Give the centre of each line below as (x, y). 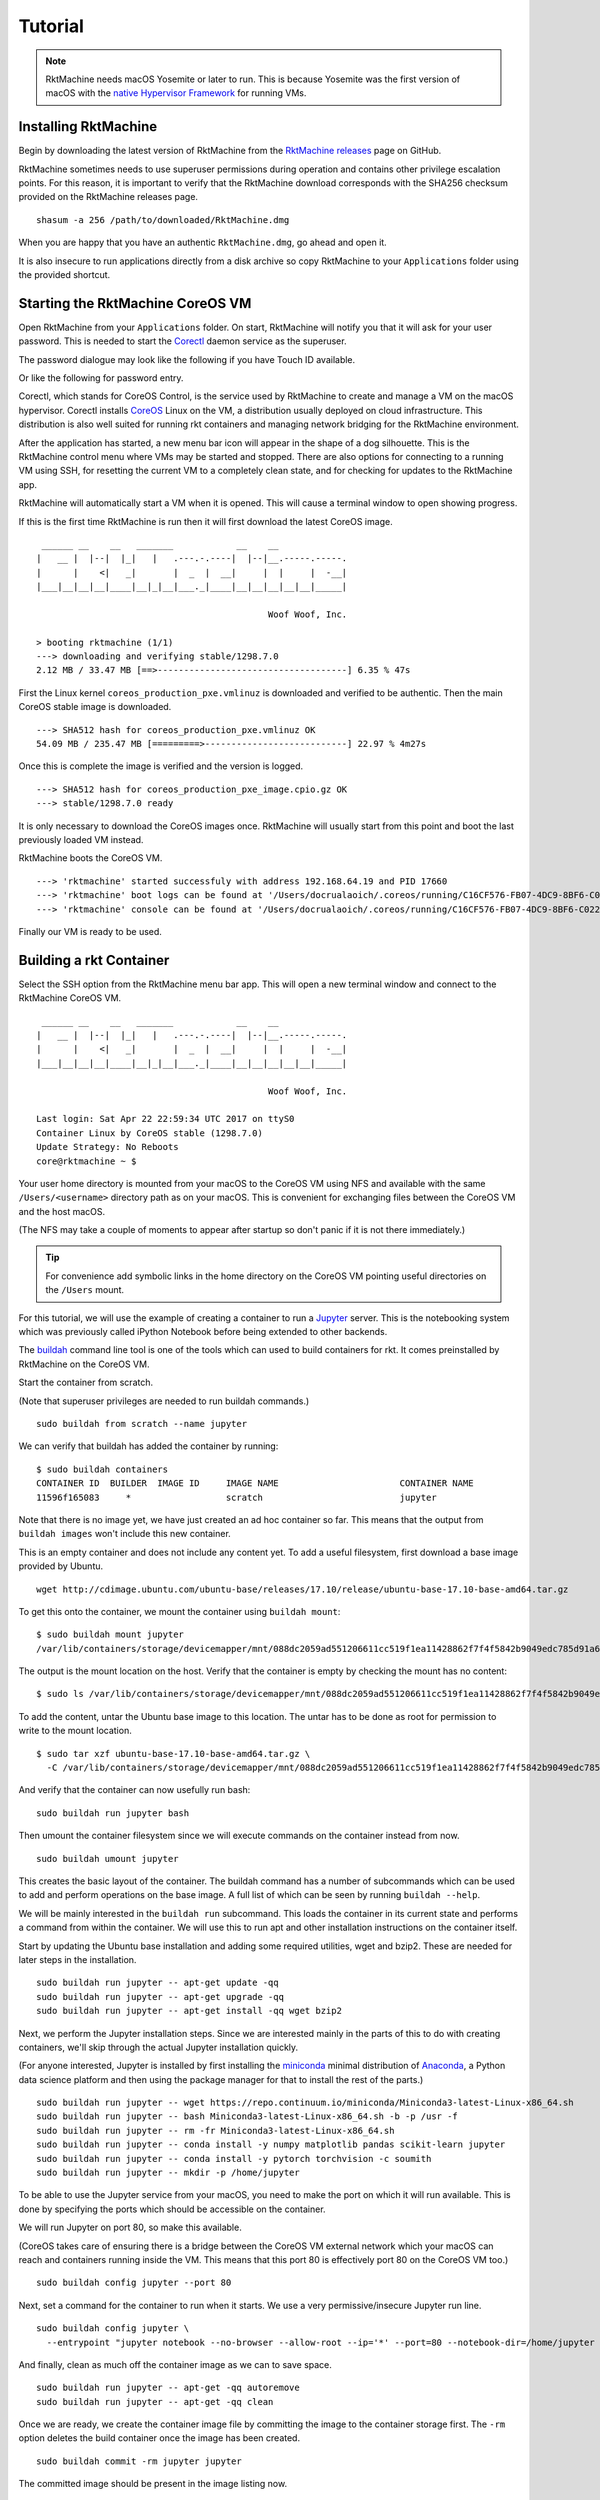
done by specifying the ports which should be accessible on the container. (172, 2209)
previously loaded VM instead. (81, 839)
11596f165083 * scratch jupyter (236, 1497)
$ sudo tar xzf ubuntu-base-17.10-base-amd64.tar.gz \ (173, 1753)
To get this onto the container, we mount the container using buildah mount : (179, 1611)
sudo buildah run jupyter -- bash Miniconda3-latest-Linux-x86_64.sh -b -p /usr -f (247, 2116)
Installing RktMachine (88, 126)
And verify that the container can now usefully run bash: (134, 1790)
